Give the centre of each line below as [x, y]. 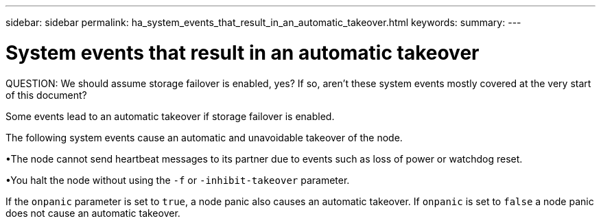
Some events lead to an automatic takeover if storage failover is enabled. [170, 116]
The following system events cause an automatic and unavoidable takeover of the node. [204, 137]
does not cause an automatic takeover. [93, 213]
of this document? [46, 95]
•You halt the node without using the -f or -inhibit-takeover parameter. [178, 180]
